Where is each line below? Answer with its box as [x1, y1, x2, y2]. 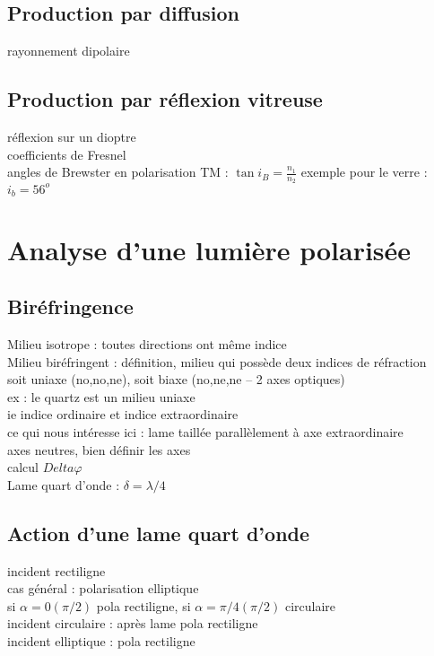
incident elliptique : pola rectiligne [7, 631, 195, 650]
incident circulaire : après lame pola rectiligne [7, 614, 258, 633]
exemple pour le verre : [300, 162, 428, 181]
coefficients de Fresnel [7, 144, 126, 163]
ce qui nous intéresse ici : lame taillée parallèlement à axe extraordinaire [7, 422, 404, 441]
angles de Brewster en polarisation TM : [7, 162, 229, 181]
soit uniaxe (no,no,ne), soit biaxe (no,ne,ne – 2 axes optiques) [7, 370, 345, 389]
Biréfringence [7, 293, 134, 320]
